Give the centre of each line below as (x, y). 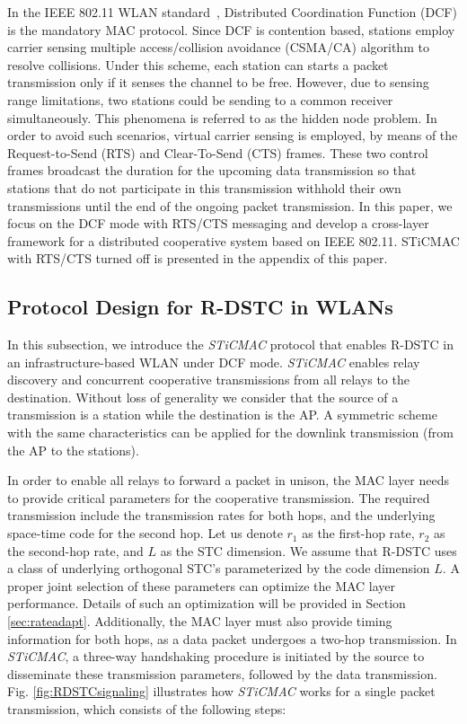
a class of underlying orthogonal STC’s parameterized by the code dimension (219, 568)
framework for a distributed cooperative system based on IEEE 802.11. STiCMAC (233, 240)
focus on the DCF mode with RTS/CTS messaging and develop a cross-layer (218, 223)
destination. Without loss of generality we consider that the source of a (203, 397)
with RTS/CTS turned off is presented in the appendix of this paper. (198, 258)
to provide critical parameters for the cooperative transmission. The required (219, 497)
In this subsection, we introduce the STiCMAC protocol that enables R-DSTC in (230, 344)
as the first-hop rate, (358, 533)
